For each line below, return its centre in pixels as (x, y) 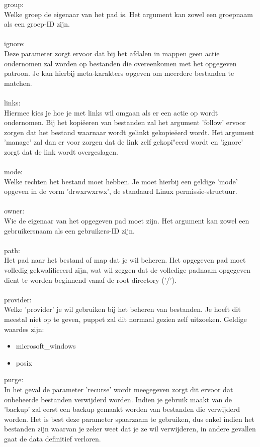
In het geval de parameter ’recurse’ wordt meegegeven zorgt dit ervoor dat (119, 389)
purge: (14, 379)
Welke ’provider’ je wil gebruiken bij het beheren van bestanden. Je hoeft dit (122, 309)
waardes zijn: (24, 329)
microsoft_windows (46, 346)
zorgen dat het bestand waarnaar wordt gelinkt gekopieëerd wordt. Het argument (129, 132)
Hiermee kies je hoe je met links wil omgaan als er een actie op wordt (111, 112)
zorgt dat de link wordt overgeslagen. (61, 151)
